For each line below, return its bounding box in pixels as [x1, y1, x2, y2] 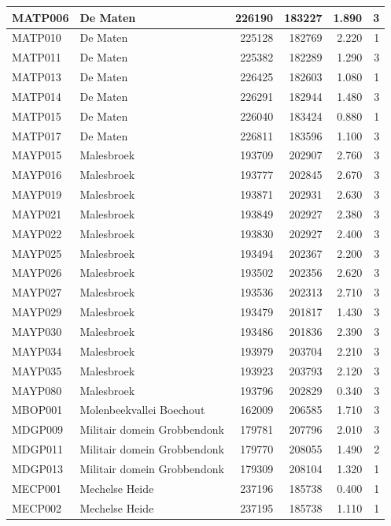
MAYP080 [12, 382, 62, 398]
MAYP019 [12, 186, 62, 203]
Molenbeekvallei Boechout [79, 401, 205, 418]
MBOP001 [12, 401, 63, 418]
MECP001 [12, 479, 62, 496]
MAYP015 [12, 147, 62, 163]
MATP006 [12, 9, 69, 25]
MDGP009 [12, 421, 64, 438]
